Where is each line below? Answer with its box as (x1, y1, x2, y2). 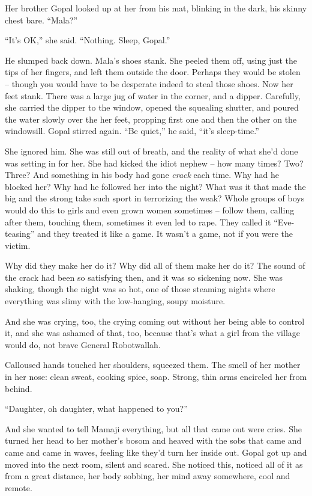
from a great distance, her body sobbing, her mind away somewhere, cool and (5, 470, 290, 482)
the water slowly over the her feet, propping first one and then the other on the (5, 112, 297, 125)
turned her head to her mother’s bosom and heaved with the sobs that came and (5, 434, 302, 447)
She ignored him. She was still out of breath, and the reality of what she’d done (5, 144, 298, 157)
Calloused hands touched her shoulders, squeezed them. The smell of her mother (5, 358, 301, 371)
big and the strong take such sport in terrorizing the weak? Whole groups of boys (5, 192, 305, 204)
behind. (5, 382, 32, 394)
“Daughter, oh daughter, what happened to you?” (5, 402, 188, 415)
